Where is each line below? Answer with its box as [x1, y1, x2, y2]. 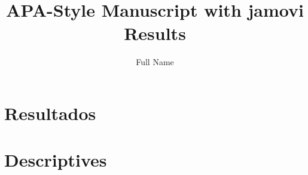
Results [124, 21, 186, 45]
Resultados [4, 100, 96, 125]
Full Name [136, 56, 174, 68]
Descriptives [4, 148, 107, 172]
